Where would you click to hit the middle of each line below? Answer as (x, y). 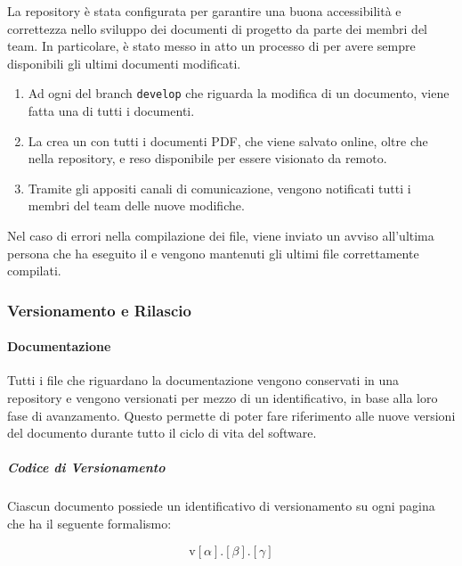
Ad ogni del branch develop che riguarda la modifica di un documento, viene (239, 93)
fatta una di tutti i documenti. (111, 111)
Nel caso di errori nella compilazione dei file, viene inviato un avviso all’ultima (221, 235)
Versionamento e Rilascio (99, 310)
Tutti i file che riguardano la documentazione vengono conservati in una (203, 380)
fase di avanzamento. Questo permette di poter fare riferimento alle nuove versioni (231, 415)
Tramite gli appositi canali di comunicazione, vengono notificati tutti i (219, 188)
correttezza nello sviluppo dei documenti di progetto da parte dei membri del (217, 28)
